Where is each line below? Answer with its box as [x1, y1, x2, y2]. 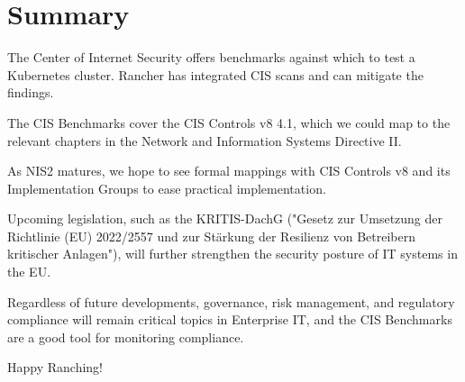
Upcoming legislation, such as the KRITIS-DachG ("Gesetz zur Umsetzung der [7, 209, 443, 228]
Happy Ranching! [7, 358, 103, 377]
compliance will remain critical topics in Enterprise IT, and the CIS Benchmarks [7, 310, 452, 329]
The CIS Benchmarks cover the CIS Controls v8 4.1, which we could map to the [7, 113, 451, 132]
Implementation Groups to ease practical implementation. [7, 178, 326, 197]
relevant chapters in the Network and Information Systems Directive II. [7, 131, 402, 150]
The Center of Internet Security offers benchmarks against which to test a [7, 48, 415, 67]
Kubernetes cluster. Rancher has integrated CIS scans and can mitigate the [7, 65, 424, 84]
